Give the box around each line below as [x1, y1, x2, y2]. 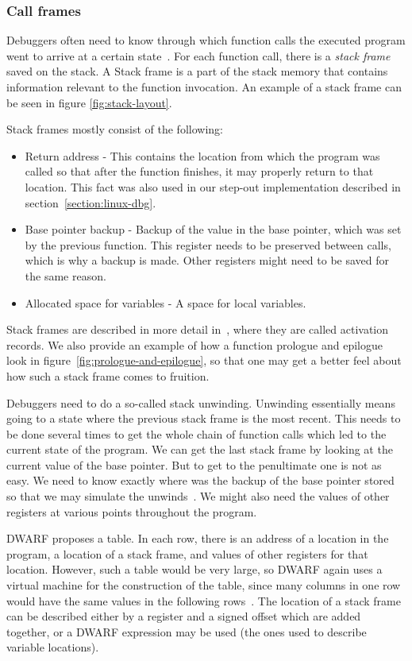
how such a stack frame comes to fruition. [6, 367, 210, 384]
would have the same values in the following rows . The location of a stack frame [6, 592, 401, 609]
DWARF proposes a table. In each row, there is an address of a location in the [6, 530, 389, 547]
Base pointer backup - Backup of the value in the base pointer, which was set [25, 221, 402, 238]
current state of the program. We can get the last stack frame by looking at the [6, 441, 393, 458]
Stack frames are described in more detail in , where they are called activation [6, 321, 389, 338]
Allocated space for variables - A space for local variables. [25, 294, 306, 311]
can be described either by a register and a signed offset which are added [6, 608, 361, 624]
